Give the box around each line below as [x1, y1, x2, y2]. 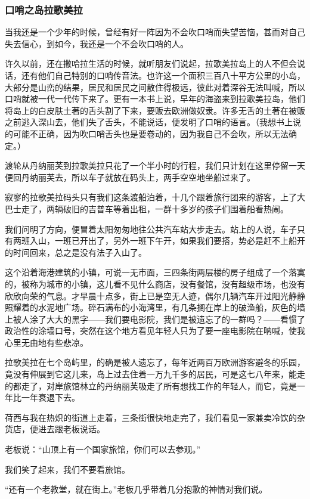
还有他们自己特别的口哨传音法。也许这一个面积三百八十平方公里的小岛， [21, 69, 305, 81]
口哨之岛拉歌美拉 [5, 2, 83, 17]
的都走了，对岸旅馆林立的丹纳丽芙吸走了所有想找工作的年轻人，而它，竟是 [5, 379, 297, 392]
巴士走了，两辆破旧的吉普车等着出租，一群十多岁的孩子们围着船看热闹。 [5, 202, 289, 215]
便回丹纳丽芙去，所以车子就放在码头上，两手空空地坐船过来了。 [5, 171, 255, 183]
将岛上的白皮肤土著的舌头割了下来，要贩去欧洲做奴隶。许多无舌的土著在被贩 [5, 104, 305, 116]
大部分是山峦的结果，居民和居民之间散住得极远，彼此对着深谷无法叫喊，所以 [5, 80, 305, 93]
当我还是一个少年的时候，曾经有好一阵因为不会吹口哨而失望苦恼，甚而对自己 [5, 26, 305, 38]
